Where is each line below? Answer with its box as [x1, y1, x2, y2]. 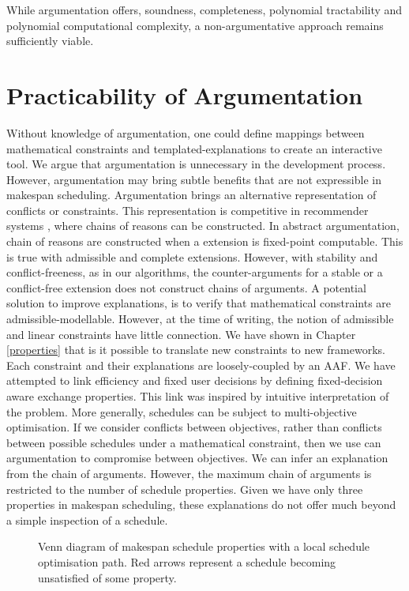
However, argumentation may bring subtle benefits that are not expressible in [6, 171, 381, 187]
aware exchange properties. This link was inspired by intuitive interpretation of [6, 388, 389, 404]
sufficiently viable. [6, 32, 94, 49]
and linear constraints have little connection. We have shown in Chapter [6, 326, 356, 342]
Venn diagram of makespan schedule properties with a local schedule [38, 538, 370, 555]
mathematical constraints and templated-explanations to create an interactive [6, 140, 382, 156]
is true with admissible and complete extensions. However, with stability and [6, 248, 378, 265]
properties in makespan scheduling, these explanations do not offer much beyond [6, 496, 396, 513]
